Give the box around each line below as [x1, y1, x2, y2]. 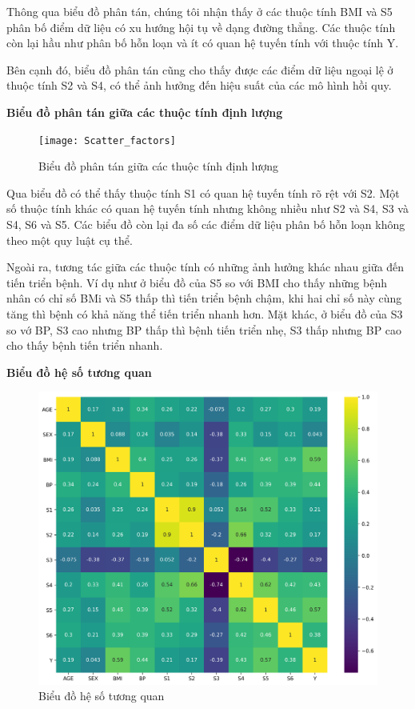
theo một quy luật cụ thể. [6, 231, 133, 248]
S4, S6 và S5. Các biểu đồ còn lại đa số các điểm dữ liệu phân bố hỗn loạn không [6, 216, 405, 232]
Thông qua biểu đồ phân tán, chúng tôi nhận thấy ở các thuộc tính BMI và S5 [6, 3, 393, 19]
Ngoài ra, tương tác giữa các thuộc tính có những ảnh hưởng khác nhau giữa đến [6, 258, 405, 275]
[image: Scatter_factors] [38, 134, 176, 146]
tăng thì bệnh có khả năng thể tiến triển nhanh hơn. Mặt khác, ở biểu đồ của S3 [6, 305, 403, 322]
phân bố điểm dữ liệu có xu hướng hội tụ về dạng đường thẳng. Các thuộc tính [6, 18, 396, 35]
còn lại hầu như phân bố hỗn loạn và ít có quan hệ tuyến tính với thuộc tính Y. [6, 34, 399, 51]
